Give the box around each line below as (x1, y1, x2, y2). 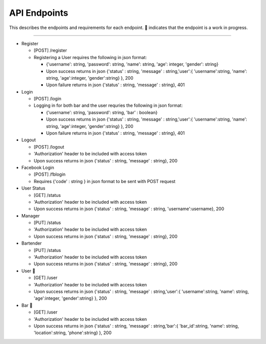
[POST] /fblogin (33, 171, 66, 177)
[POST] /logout (33, 144, 65, 150)
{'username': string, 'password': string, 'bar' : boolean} (46, 109, 158, 115)
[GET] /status (33, 192, 61, 198)
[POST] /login (33, 96, 62, 102)
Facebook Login (21, 164, 54, 170)
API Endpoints (9, 7, 68, 18)
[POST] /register (33, 47, 67, 54)
